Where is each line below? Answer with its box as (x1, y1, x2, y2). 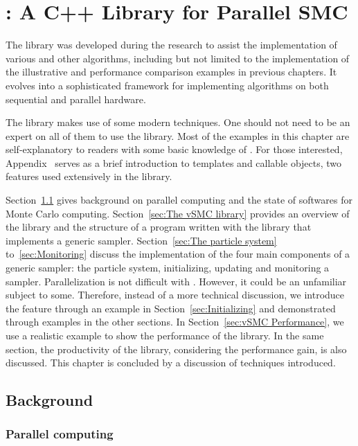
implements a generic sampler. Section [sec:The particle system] (6, 233, 277, 247)
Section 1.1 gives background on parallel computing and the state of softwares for (6, 193, 352, 207)
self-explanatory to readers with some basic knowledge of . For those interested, (6, 142, 343, 157)
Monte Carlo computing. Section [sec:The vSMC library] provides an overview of (6, 206, 350, 220)
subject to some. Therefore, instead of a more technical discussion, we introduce (6, 287, 345, 302)
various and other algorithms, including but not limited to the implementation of (6, 51, 350, 65)
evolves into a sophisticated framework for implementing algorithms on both (6, 78, 329, 92)
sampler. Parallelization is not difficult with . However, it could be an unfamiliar (6, 274, 347, 288)
